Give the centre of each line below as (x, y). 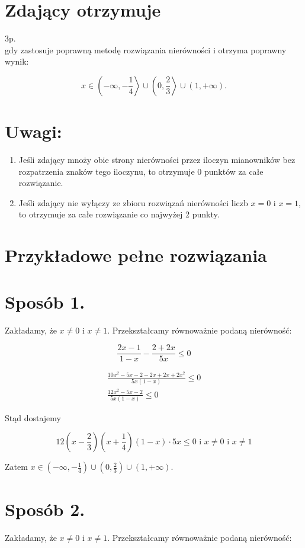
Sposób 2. (45, 509)
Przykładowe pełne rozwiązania (136, 255)
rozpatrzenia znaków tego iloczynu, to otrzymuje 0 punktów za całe (141, 171)
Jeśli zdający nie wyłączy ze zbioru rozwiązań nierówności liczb (133, 202)
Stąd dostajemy (33, 417)
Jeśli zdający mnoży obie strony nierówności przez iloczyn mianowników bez (157, 160)
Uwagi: (33, 131)
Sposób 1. (45, 301)
